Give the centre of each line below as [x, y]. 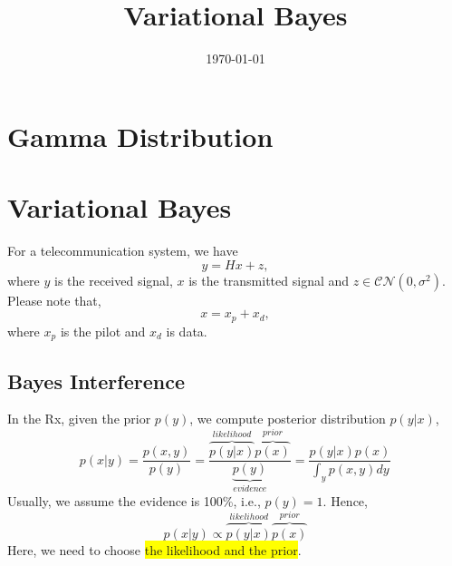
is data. [187, 331]
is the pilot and [103, 331]
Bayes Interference [96, 381]
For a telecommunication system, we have [123, 251]
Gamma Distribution [140, 136]
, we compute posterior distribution [288, 419]
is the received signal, [114, 280]
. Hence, [345, 500]
